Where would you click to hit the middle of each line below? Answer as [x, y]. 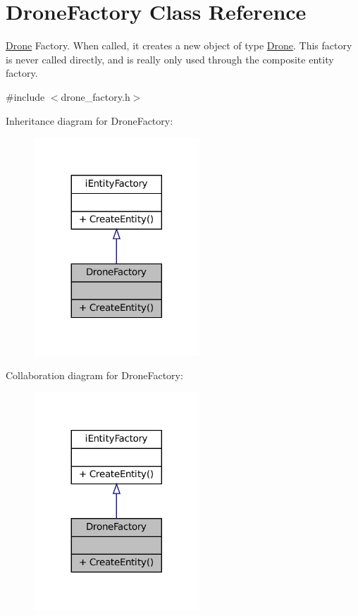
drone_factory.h [95, 96]
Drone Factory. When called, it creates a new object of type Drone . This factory [179, 45]
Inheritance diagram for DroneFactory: [89, 120]
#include [25, 96]
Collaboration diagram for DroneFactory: [94, 375]
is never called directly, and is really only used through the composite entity [170, 59]
